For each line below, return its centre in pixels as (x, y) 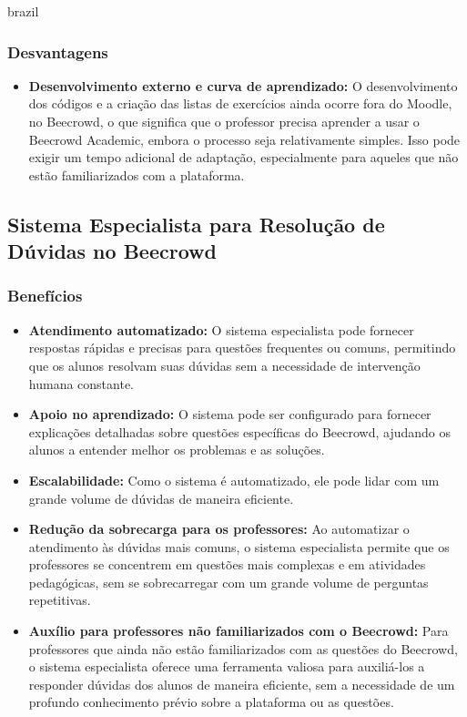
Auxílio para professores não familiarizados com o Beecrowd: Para (239, 631)
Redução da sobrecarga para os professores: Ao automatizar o (219, 529)
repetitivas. (60, 600)
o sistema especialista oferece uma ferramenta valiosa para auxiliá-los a (227, 666)
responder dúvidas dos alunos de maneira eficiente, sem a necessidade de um (242, 684)
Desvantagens (58, 51)
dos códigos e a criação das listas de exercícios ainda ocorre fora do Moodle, (240, 103)
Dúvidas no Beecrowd (112, 251)
